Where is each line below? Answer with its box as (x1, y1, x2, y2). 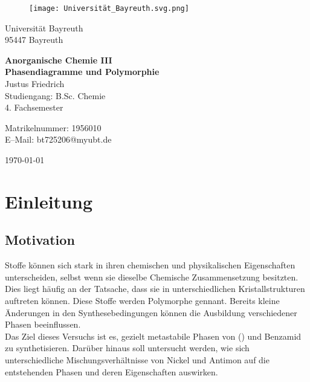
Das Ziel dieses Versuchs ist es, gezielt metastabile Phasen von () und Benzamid (5, 329, 302, 342)
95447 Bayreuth (5, 33, 63, 46)
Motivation (5, 230, 75, 249)
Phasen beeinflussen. (5, 318, 81, 331)
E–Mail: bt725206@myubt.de (5, 133, 112, 146)
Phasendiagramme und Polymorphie (5, 65, 160, 78)
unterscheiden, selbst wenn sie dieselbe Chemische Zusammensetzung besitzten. (5, 270, 299, 283)
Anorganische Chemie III (5, 53, 112, 66)
